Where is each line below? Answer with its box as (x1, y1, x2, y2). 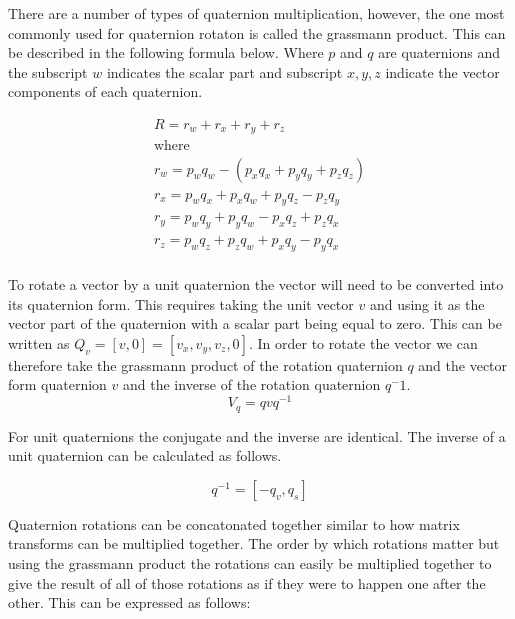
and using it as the (369, 293, 485, 314)
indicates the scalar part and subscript (106, 61, 343, 82)
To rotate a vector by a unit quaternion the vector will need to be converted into (8, 274, 504, 295)
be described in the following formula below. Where (8, 42, 324, 63)
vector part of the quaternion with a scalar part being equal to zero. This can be (8, 313, 502, 334)
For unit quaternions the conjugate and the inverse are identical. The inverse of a (8, 425, 506, 446)
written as (8, 332, 70, 353)
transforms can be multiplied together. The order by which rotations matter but (8, 533, 500, 554)
